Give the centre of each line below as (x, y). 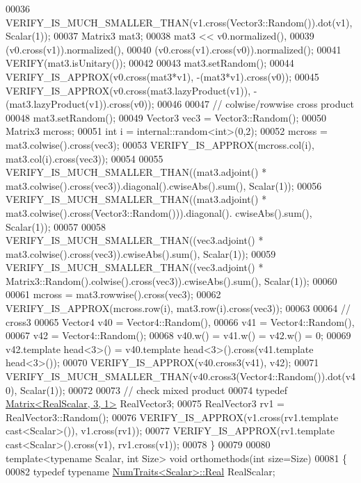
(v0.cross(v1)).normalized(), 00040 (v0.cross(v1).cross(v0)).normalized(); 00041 (174, 49)
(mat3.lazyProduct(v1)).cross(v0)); (80, 104)
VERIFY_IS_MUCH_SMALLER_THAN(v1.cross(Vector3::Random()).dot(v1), (179, 22)
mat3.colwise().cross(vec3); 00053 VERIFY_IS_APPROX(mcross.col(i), (160, 144)
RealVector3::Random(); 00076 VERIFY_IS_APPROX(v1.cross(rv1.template (172, 417)
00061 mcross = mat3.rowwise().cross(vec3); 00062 (113, 294)
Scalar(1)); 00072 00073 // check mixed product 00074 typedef (153, 390)
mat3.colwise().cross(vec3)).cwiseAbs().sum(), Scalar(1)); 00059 (141, 253)
